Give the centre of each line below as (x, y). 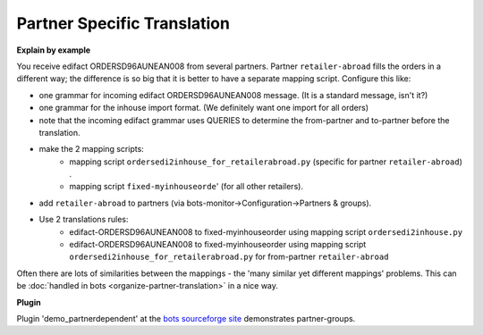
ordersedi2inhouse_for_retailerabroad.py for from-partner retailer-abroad (229, 257)
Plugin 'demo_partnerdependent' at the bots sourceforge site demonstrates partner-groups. (186, 318)
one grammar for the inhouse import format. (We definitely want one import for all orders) (203, 108)
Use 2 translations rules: (84, 220)
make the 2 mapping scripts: (92, 149)
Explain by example (54, 50)
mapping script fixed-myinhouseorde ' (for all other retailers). (186, 187)
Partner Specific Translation (123, 23)
